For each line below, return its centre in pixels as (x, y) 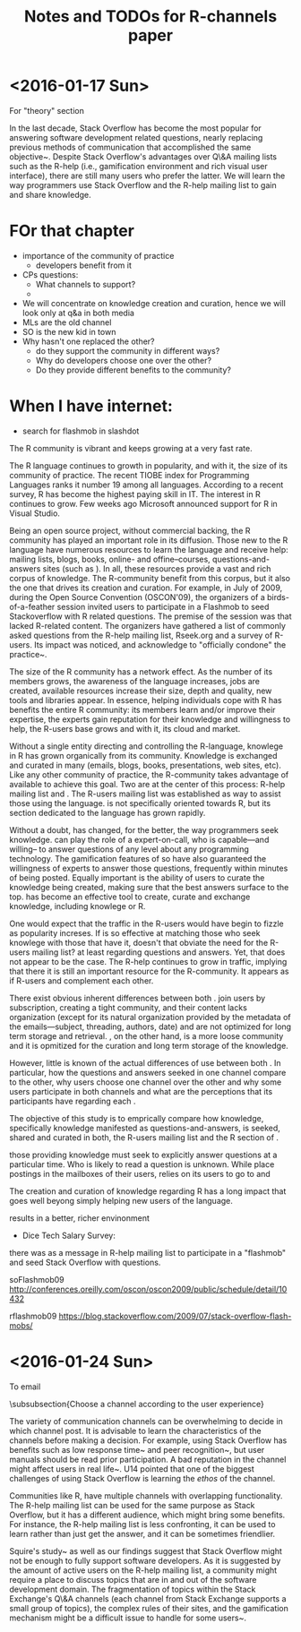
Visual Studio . (35, 513)
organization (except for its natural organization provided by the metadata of (150, 1017)
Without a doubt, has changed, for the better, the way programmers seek (144, 829)
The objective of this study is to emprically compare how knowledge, (137, 1118)
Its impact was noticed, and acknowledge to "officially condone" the (160, 644)
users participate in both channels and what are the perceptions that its (141, 1091)
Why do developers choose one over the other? (124, 360)
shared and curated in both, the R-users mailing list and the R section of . (144, 1137)
